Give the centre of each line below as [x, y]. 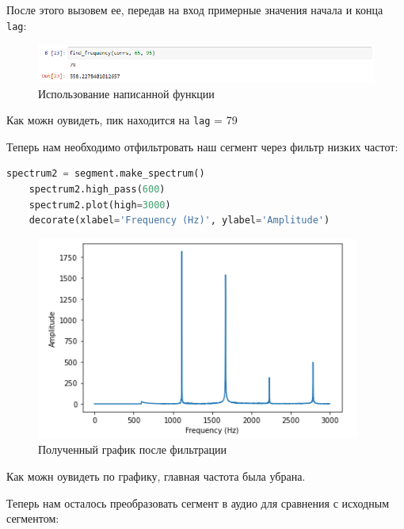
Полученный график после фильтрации [132, 449]
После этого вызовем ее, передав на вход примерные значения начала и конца [195, 10]
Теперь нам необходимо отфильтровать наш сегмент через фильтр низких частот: [202, 146]
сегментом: [33, 518]
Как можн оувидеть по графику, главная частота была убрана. [156, 476]
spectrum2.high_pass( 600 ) [97, 190]
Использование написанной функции [126, 93]
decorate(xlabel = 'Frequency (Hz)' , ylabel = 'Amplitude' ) [179, 221]
